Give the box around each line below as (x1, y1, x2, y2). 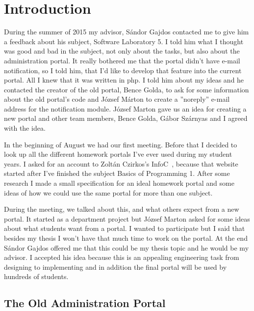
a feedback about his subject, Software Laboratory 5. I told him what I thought (4, 36, 244, 46)
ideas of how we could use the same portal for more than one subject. (4, 187, 213, 198)
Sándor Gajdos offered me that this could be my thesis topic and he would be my (4, 242, 249, 253)
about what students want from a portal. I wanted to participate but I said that (4, 223, 245, 233)
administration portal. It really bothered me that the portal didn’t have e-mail (4, 55, 240, 65)
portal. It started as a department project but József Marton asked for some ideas (4, 213, 250, 224)
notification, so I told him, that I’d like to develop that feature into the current (4, 65, 242, 75)
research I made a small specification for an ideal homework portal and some (4, 178, 234, 188)
